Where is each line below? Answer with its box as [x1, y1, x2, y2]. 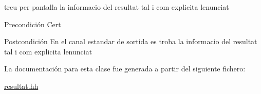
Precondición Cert [4, 18, 61, 29]
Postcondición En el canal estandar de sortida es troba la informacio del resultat [4, 36, 257, 47]
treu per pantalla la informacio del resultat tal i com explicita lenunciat [4, 2, 229, 12]
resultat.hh [4, 80, 39, 91]
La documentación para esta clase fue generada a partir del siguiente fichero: [4, 63, 246, 74]
